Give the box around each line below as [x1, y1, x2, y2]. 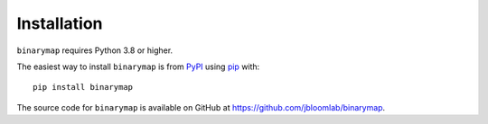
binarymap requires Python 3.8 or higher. [16, 45, 174, 56]
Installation [16, 13, 103, 33]
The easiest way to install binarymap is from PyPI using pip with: [16, 61, 260, 72]
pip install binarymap [33, 82, 134, 93]
